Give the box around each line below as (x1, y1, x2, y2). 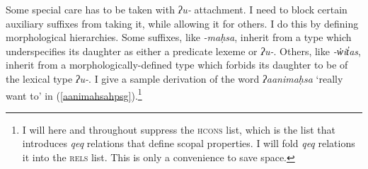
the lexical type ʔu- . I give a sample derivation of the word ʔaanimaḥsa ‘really (6, 71, 343, 86)
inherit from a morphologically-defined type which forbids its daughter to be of (6, 57, 348, 72)
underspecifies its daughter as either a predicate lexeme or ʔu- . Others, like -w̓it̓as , (6, 43, 361, 58)
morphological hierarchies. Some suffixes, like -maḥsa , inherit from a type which (6, 30, 352, 45)
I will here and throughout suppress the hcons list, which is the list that (22, 122, 335, 136)
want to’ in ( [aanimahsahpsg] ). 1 (6, 86, 142, 103)
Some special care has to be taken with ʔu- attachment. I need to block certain (6, 2, 347, 16)
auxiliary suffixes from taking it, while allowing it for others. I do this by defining (6, 16, 359, 30)
